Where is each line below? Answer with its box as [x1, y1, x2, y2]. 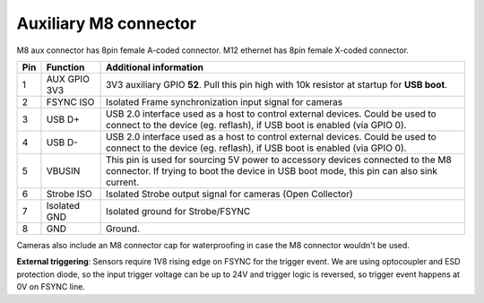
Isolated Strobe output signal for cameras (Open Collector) [105, 187, 353, 200]
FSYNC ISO [46, 95, 95, 108]
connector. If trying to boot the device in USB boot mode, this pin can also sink [105, 164, 438, 177]
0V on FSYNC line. [16, 281, 85, 292]
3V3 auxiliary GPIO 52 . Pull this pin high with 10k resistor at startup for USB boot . [105, 78, 448, 91]
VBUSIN [46, 164, 81, 177]
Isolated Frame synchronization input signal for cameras [105, 95, 343, 108]
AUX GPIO [46, 73, 90, 85]
